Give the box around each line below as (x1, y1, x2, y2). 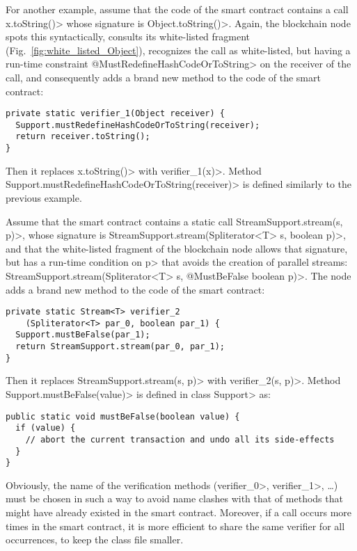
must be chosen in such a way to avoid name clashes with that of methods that (6, 491, 343, 506)
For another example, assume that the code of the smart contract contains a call (6, 2, 349, 16)
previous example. (6, 190, 82, 205)
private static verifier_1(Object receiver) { (6, 109, 225, 119)
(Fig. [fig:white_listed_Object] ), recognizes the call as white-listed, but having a (6, 42, 351, 57)
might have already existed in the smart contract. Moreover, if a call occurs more (6, 505, 352, 520)
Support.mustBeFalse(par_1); (15, 330, 150, 340)
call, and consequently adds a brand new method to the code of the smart (6, 70, 321, 84)
